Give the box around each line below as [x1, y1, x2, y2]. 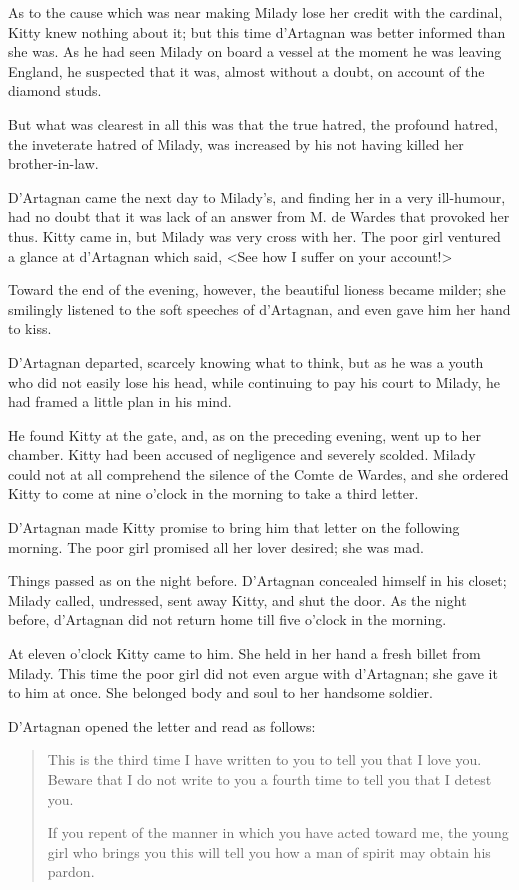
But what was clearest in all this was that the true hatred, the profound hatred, [8, 113, 498, 134]
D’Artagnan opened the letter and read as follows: [8, 715, 316, 736]
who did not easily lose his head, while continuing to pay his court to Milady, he [8, 371, 500, 392]
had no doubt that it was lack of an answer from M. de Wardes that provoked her [8, 206, 510, 227]
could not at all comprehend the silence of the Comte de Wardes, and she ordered [8, 463, 509, 484]
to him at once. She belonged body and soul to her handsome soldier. [8, 682, 433, 703]
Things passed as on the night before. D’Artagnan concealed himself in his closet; [8, 570, 507, 591]
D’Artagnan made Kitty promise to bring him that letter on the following [8, 517, 460, 538]
